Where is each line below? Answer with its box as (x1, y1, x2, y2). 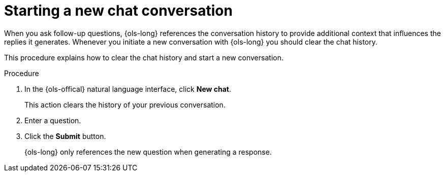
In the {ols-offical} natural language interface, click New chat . (24, 84, 232, 93)
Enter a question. (24, 116, 81, 125)
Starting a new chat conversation (4, 2, 233, 19)
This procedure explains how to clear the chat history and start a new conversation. (4, 53, 283, 62)
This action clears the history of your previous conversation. (24, 100, 226, 109)
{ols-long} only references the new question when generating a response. (24, 147, 272, 156)
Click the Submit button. (24, 131, 106, 140)
